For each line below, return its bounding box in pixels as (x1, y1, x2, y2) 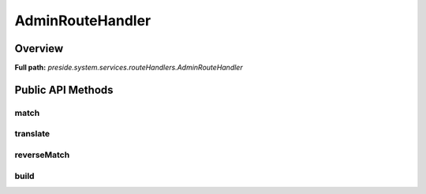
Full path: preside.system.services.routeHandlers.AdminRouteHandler (14, 63, 244, 73)
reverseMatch (14, 149, 70, 160)
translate (14, 129, 50, 140)
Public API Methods (14, 83, 114, 96)
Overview (14, 42, 64, 55)
